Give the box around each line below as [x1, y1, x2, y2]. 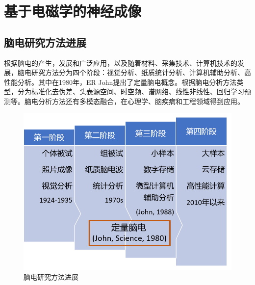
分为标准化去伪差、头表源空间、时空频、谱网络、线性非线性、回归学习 [17, 86, 244, 97]
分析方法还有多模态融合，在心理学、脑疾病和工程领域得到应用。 [38, 96, 244, 106]
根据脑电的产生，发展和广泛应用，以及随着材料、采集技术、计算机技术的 [4, 57, 237, 68]
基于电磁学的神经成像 [4, 1, 142, 21]
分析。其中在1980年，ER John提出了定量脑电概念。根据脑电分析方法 [17, 77, 237, 87]
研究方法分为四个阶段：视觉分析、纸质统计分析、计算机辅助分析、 [31, 67, 244, 78]
